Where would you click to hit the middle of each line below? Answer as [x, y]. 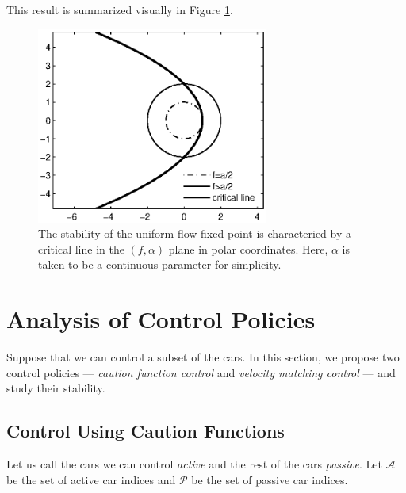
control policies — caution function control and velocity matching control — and [201, 372]
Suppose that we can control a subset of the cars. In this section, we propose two [203, 357]
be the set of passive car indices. [270, 479]
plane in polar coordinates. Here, [248, 248]
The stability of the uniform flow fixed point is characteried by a [195, 233]
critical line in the [81, 248]
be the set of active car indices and [91, 479]
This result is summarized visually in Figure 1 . [120, 10]
